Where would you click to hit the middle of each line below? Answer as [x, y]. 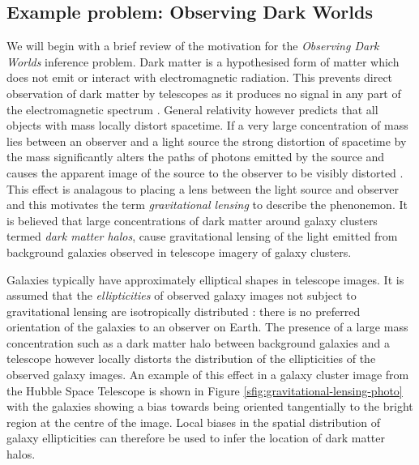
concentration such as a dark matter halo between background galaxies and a [198, 342]
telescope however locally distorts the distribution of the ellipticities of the [191, 358]
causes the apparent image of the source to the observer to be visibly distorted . [205, 172]
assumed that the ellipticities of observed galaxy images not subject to [182, 295]
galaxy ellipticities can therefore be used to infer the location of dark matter [196, 438]
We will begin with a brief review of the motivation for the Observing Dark [193, 46]
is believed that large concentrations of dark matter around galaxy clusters [192, 220]
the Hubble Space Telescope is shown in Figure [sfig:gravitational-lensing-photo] [205, 390]
